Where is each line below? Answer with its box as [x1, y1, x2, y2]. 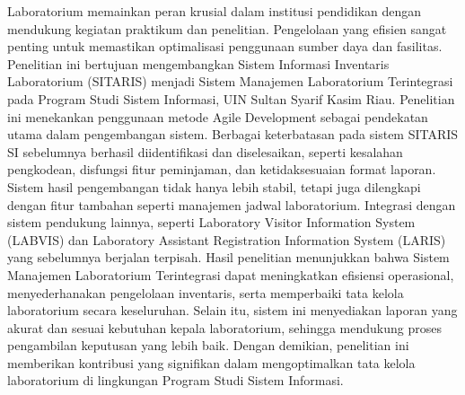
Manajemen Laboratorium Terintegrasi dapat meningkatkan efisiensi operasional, [7, 265, 454, 284]
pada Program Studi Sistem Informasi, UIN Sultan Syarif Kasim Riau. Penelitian [7, 89, 455, 108]
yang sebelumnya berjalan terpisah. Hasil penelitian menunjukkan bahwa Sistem [7, 248, 450, 267]
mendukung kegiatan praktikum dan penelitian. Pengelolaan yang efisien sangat [7, 19, 447, 38]
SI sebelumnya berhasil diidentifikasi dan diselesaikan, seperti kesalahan [7, 142, 403, 161]
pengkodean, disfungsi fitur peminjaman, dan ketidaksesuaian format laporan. [7, 160, 436, 179]
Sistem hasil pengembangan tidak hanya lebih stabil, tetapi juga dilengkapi [7, 177, 421, 196]
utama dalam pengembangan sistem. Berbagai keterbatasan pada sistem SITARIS [7, 125, 459, 144]
